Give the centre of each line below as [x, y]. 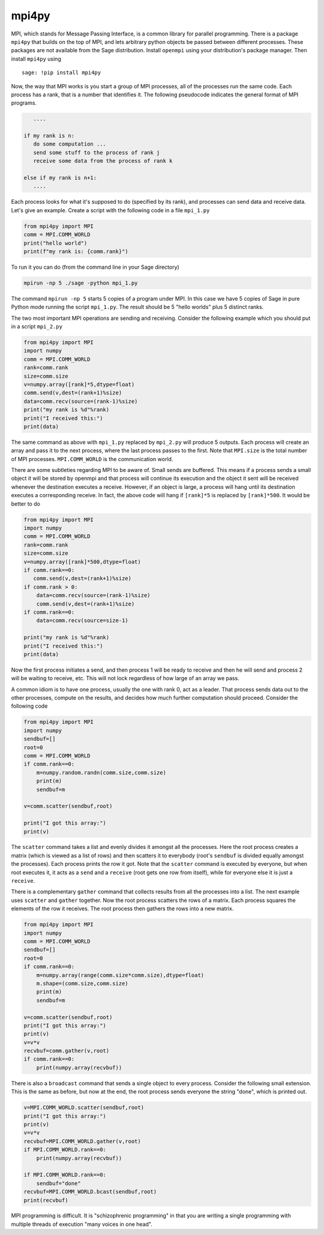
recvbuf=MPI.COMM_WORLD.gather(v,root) [82, 1141]
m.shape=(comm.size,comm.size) [82, 983]
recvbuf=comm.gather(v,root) [67, 1051]
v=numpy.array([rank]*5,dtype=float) [79, 384]
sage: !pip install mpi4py [61, 73]
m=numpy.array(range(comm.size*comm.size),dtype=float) [120, 975]
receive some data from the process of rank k [103, 161]
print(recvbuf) [46, 1200]
